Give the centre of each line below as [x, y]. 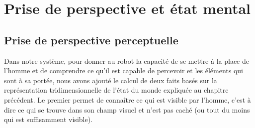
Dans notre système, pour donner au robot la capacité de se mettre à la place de [127, 61]
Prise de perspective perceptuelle [91, 40]
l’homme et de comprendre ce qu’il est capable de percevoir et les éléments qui [124, 70]
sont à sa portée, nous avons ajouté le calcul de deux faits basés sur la [111, 80]
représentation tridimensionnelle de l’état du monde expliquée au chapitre [116, 90]
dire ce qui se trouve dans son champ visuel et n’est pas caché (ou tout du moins [127, 109]
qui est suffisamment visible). [48, 119]
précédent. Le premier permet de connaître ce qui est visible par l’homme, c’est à [127, 99]
